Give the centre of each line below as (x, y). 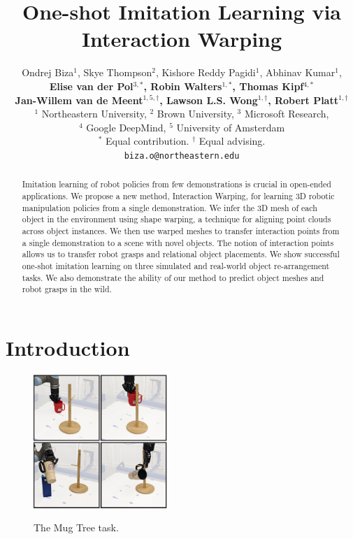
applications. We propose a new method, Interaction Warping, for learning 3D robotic (178, 195)
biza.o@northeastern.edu (182, 156)
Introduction (68, 347)
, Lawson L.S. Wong (209, 100)
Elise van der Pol (91, 86)
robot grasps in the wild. (67, 289)
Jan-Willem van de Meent (79, 100)
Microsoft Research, (287, 114)
